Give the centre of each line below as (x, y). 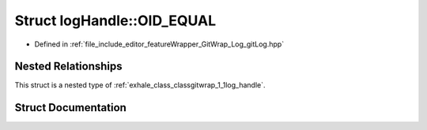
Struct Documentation (70, 108)
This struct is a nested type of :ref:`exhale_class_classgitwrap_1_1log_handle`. (140, 85)
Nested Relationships (68, 67)
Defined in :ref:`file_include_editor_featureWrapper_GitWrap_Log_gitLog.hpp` (159, 44)
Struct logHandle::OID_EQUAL (115, 20)
